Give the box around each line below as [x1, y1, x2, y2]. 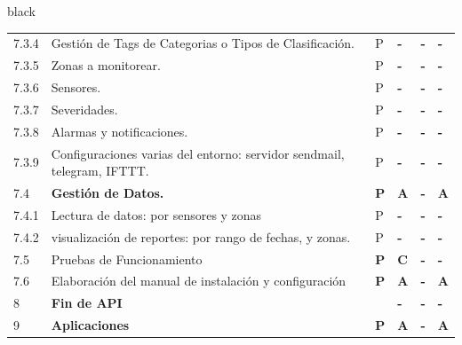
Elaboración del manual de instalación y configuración [51, 271, 346, 290]
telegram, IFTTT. [51, 161, 149, 180]
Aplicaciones [51, 316, 130, 334]
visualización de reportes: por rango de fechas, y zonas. [51, 227, 351, 246]
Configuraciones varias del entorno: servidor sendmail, [51, 144, 345, 162]
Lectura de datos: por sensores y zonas [51, 205, 262, 223]
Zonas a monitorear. [51, 56, 161, 74]
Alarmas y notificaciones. [51, 122, 188, 140]
